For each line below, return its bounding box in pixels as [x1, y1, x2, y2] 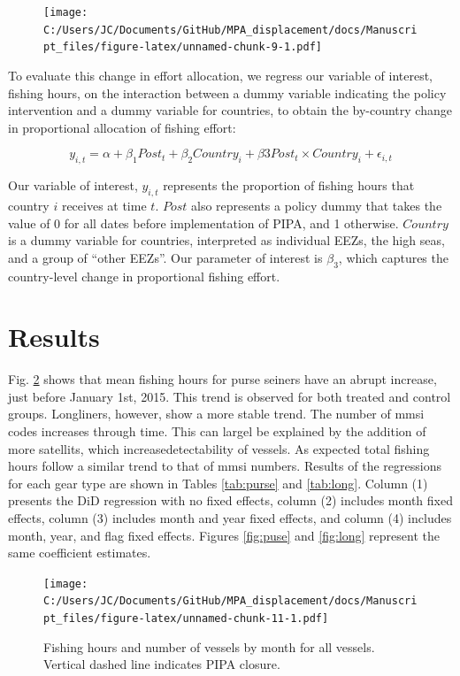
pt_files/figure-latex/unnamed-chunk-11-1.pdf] [43, 612, 329, 626]
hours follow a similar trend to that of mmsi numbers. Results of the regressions [8, 457, 441, 475]
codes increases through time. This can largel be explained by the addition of [8, 422, 426, 441]
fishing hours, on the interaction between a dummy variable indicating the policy [8, 83, 447, 102]
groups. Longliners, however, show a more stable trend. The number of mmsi [8, 404, 425, 423]
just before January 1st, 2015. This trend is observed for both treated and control [8, 387, 451, 405]
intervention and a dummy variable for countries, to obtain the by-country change [8, 101, 452, 119]
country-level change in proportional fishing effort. [8, 266, 280, 285]
